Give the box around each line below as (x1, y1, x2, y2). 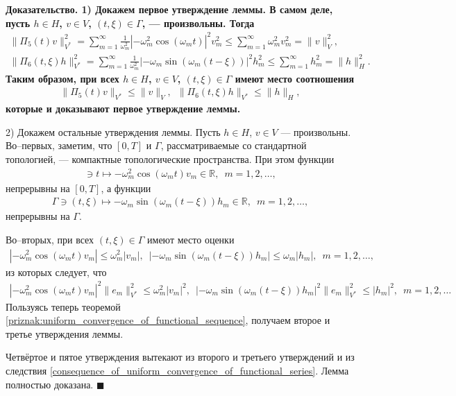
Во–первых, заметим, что (6, 138, 112, 153)
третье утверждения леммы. (6, 326, 124, 341)
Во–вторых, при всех (6, 232, 94, 246)
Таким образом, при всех (6, 71, 119, 85)
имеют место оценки (147, 232, 235, 246)
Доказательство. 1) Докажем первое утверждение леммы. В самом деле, (6, 2, 333, 16)
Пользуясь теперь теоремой (6, 299, 121, 313)
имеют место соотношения (235, 71, 355, 85)
